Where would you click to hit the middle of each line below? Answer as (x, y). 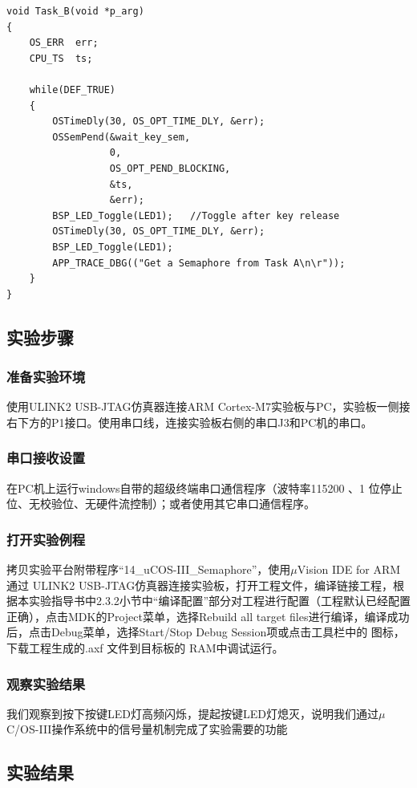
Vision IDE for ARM (349, 569)
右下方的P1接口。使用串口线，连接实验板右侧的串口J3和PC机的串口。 (190, 422)
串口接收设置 (46, 458)
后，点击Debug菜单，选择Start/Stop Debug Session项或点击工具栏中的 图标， (206, 632)
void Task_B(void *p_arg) (75, 11)
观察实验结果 (46, 683)
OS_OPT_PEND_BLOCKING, (170, 168)
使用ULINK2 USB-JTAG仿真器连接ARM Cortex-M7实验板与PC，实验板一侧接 (208, 406)
